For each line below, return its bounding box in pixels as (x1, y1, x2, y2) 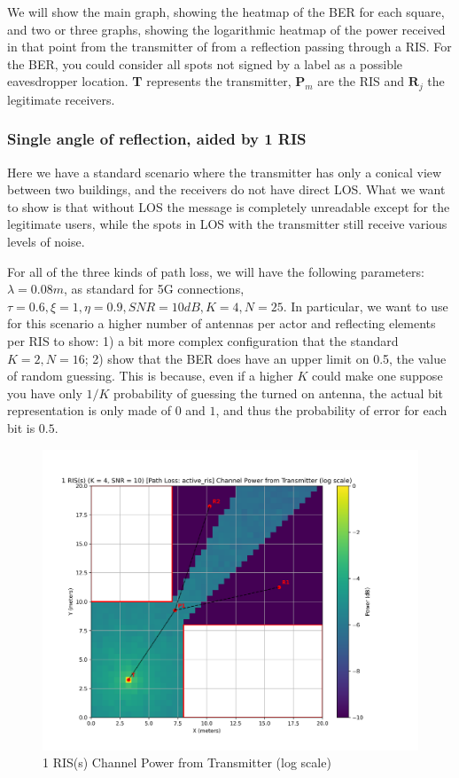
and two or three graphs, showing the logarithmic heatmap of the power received (7, 20, 446, 38)
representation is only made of (7, 401, 171, 420)
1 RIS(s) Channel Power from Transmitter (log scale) (43, 753, 331, 772)
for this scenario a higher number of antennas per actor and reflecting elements (7, 314, 436, 333)
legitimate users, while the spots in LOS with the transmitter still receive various (7, 215, 447, 233)
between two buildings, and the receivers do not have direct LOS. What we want (7, 180, 446, 199)
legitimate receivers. (7, 90, 115, 108)
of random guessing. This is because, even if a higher (7, 366, 293, 385)
